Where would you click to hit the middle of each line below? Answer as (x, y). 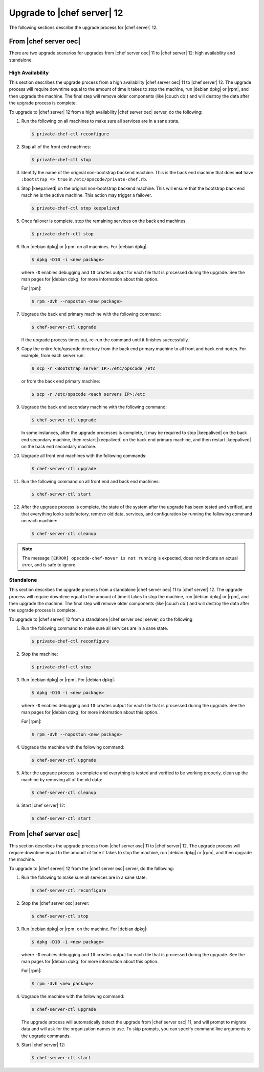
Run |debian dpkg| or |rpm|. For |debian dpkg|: (68, 680)
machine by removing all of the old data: (62, 780)
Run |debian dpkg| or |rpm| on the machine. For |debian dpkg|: (84, 929)
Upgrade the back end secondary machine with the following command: (94, 407)
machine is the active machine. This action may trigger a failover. (87, 195)
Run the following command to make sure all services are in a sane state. (95, 628)
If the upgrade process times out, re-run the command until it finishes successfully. (105, 340)
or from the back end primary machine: (61, 381)
